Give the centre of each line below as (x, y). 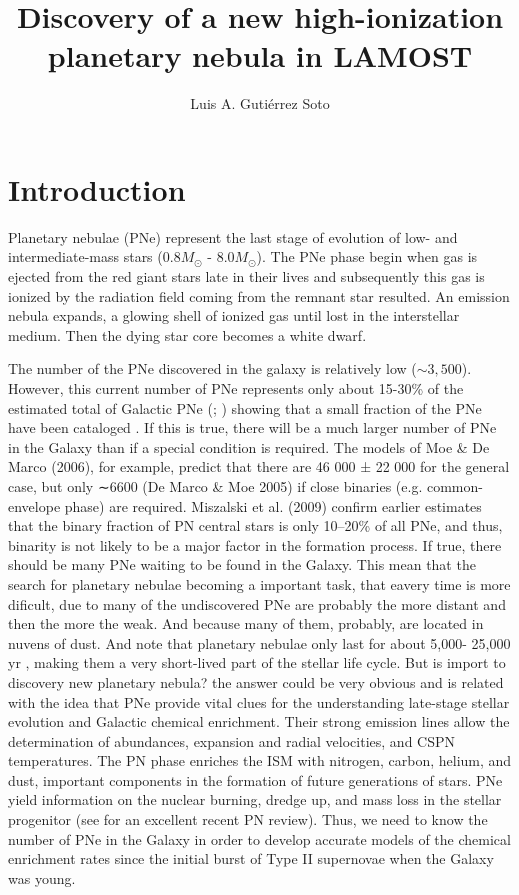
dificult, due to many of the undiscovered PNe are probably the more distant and (257, 603)
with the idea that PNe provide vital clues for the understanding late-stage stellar (259, 701)
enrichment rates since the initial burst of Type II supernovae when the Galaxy (251, 858)
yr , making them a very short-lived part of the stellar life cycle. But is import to (257, 662)
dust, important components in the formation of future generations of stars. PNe (255, 779)
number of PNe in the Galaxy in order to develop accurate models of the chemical (259, 838)
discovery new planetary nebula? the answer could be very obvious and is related (256, 681)
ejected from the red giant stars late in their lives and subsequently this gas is (246, 276)
